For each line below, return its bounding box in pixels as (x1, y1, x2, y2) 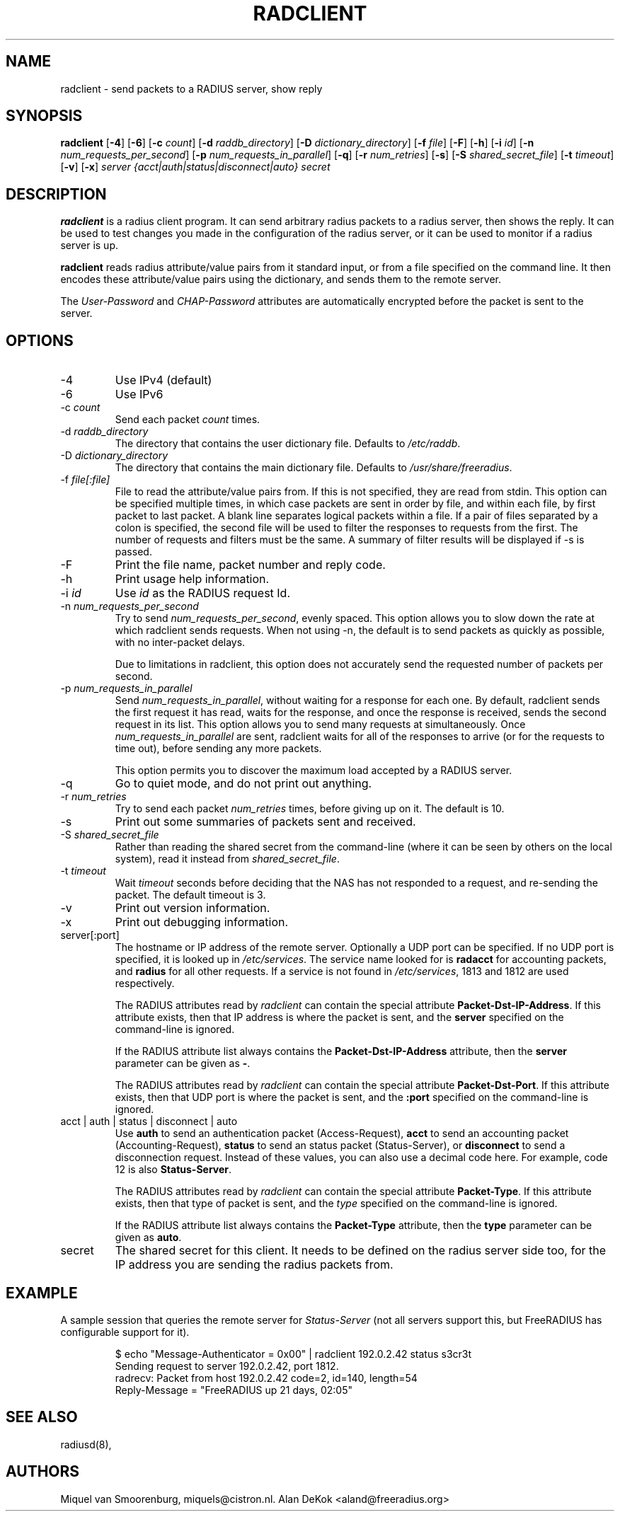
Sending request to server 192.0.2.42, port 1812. (115, 1359, 339, 1372)
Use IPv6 (115, 387, 163, 402)
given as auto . (115, 1231, 182, 1244)
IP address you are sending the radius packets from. (115, 1257, 394, 1272)
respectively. (115, 977, 175, 990)
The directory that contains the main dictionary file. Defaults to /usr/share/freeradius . (115, 461, 512, 474)
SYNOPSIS (6, 107, 83, 125)
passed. (115, 546, 152, 558)
